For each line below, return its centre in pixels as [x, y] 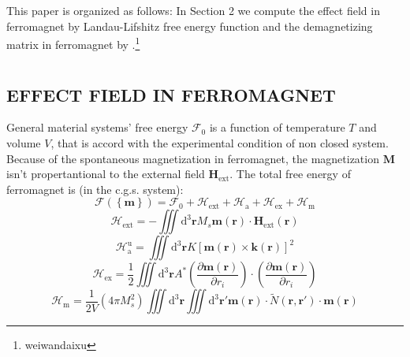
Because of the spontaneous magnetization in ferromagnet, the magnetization [193, 158]
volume [24, 143]
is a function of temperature [277, 127]
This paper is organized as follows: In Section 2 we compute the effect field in [193, 10]
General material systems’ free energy [97, 127]
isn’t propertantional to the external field [106, 174]
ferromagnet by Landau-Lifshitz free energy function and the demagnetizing [190, 26]
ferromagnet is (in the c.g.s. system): [95, 189]
